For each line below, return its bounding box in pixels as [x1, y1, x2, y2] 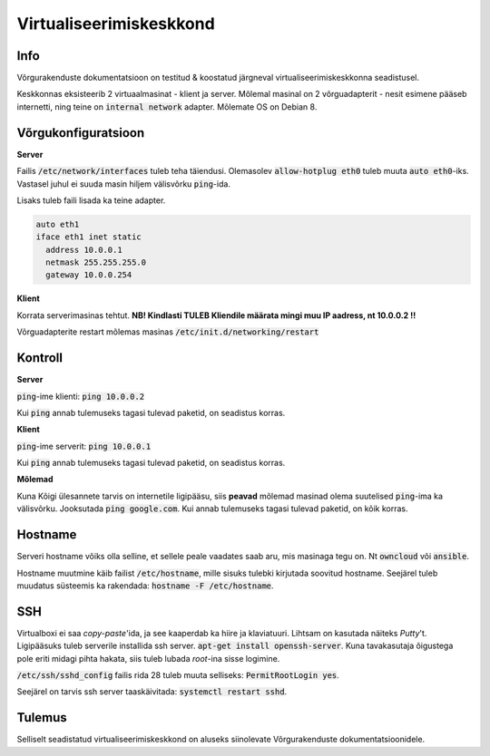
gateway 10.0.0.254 [45, 270, 132, 280]
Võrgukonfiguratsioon [16, 125, 145, 141]
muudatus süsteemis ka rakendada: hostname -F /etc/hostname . [16, 580, 274, 591]
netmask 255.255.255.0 [45, 257, 147, 267]
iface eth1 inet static [35, 232, 142, 242]
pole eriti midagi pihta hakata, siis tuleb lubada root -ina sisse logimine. [16, 653, 280, 664]
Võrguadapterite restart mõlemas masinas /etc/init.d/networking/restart [16, 326, 319, 337]
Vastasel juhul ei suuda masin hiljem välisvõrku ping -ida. [16, 178, 231, 189]
